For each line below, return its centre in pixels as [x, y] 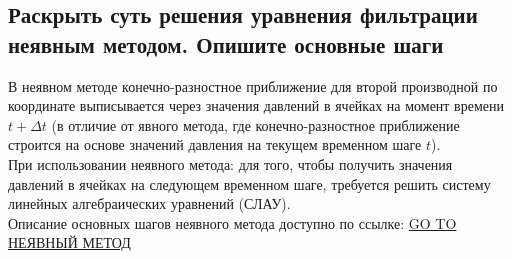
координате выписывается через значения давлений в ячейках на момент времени [256, 105]
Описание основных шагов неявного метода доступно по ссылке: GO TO [232, 222]
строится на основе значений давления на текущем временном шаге [215, 144]
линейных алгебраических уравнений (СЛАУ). [149, 203]
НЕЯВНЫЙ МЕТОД [69, 242]
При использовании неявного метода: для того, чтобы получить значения [230, 163]
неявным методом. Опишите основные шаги [226, 43]
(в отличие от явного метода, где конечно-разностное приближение [255, 124]
